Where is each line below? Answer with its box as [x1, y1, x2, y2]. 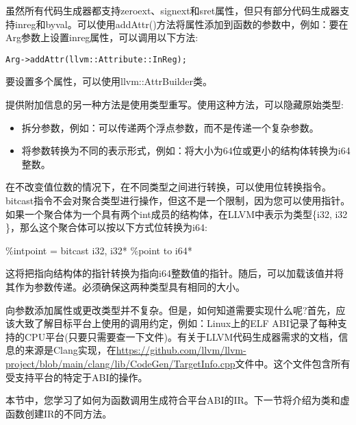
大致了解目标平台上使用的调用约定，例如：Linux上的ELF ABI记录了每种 [14, 316, 338, 330]
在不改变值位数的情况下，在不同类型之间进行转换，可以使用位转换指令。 [5, 180, 331, 194]
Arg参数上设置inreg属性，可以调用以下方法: [5, 30, 199, 45]
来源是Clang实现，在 [24, 343, 116, 357]
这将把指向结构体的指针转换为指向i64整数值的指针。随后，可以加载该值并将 [5, 266, 344, 280]
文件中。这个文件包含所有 [235, 356, 351, 370]
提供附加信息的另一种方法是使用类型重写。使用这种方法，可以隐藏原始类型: [5, 97, 344, 112]
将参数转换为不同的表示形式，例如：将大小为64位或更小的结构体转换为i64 [21, 143, 351, 158]
